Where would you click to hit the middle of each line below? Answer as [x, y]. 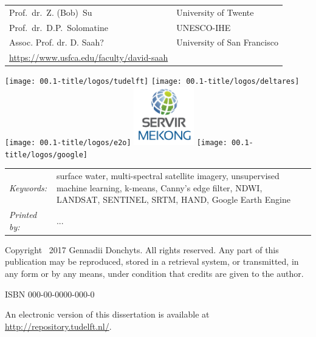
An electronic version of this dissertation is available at [107, 314]
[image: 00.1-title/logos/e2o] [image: [116, 143]
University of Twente [215, 12]
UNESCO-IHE [204, 27]
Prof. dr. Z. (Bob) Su [51, 12]
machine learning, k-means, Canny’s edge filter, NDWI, [159, 187]
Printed [23, 215]
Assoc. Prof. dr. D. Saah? [57, 42]
